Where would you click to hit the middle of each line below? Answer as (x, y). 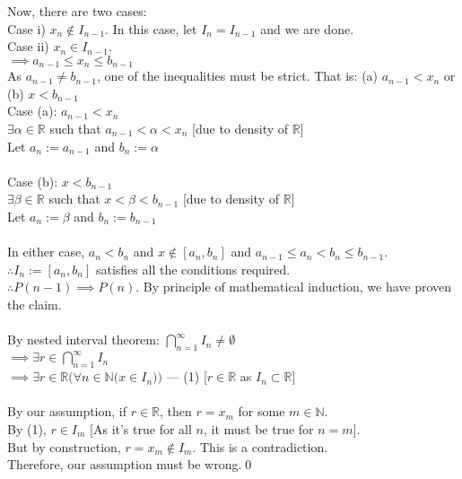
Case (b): (33, 181)
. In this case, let (151, 28)
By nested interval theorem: (83, 340)
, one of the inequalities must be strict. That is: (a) (238, 76)
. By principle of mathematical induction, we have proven (294, 287)
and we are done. (307, 28)
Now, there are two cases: (77, 11)
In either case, (46, 252)
